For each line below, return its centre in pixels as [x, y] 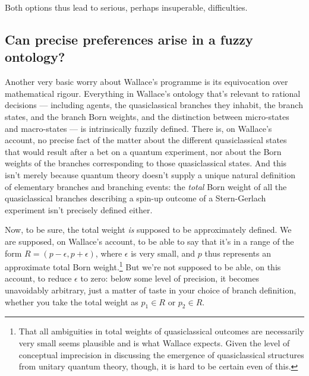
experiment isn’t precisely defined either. [79, 209]
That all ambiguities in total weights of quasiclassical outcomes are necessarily [161, 331]
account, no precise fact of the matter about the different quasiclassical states [146, 140]
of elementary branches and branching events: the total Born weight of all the [146, 186]
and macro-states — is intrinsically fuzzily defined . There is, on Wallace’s [138, 128]
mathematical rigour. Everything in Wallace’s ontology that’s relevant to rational [153, 93]
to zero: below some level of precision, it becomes [170, 278]
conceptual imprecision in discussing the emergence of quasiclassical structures [161, 354]
